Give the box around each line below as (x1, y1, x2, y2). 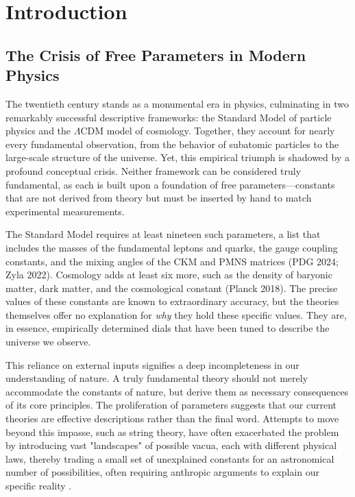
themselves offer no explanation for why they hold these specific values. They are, (5, 307, 347, 322)
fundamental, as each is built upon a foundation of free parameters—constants (5, 177, 335, 191)
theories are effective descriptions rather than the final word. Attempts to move (5, 411, 339, 426)
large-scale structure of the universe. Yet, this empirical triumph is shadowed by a (5, 150, 350, 165)
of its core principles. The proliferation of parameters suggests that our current (5, 398, 337, 412)
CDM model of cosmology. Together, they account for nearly (80, 123, 335, 138)
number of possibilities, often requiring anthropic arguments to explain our (5, 465, 319, 479)
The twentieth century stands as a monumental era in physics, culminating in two (5, 96, 349, 110)
